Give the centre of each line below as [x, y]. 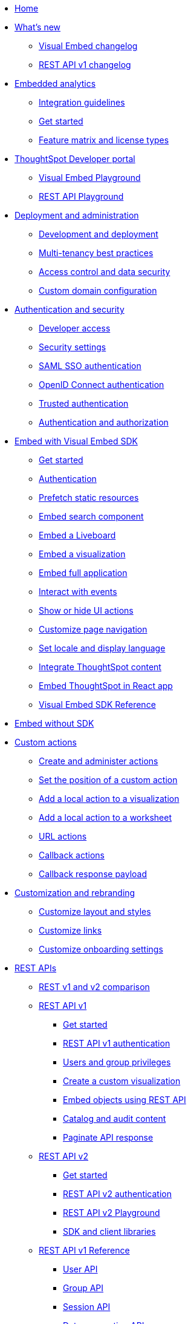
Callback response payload [93, 874]
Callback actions [72, 855]
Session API [87, 1307]
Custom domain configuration [98, 290]
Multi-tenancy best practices [96, 253]
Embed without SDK [54, 723]
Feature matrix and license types [104, 140]
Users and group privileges [117, 1062]
